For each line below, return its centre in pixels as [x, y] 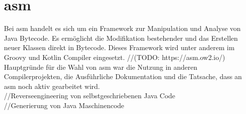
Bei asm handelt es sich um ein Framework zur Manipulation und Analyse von [123, 28]
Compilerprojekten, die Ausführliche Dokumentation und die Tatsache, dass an [123, 76]
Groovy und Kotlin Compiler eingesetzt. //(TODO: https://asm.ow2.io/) [115, 57]
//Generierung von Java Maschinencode [64, 105]
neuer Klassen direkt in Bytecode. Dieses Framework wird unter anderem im [119, 47]
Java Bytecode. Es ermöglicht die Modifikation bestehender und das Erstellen [121, 38]
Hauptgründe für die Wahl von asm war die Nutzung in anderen [101, 67]
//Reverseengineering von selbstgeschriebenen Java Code [90, 96]
